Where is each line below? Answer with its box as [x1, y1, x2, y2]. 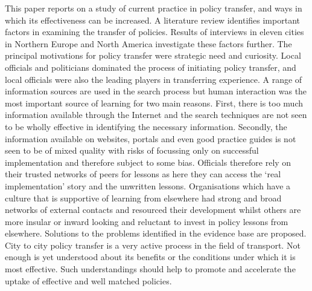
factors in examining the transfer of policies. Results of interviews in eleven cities [5, 25, 304, 38]
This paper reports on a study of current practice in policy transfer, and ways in [5, 2, 302, 14]
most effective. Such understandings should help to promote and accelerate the [5, 263, 296, 275]
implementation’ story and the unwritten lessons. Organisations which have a [5, 179, 291, 192]
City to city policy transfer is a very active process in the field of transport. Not [5, 238, 301, 251]
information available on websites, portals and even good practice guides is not [5, 132, 296, 145]
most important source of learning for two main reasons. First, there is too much [5, 96, 304, 109]
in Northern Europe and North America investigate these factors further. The [5, 37, 292, 50]
